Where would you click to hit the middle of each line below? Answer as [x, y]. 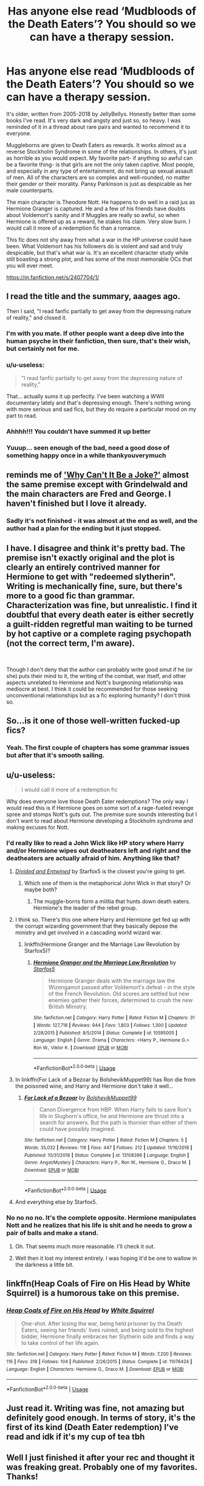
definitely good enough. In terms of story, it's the [101, 1418]
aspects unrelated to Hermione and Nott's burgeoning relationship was [95, 682]
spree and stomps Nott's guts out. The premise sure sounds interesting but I [102, 814]
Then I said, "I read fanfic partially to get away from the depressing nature [99, 311]
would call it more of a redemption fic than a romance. [74, 228]
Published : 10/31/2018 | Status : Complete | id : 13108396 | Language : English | [107, 1155]
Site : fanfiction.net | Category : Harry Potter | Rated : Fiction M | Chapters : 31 [114, 1018]
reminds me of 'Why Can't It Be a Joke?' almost [98, 475]
